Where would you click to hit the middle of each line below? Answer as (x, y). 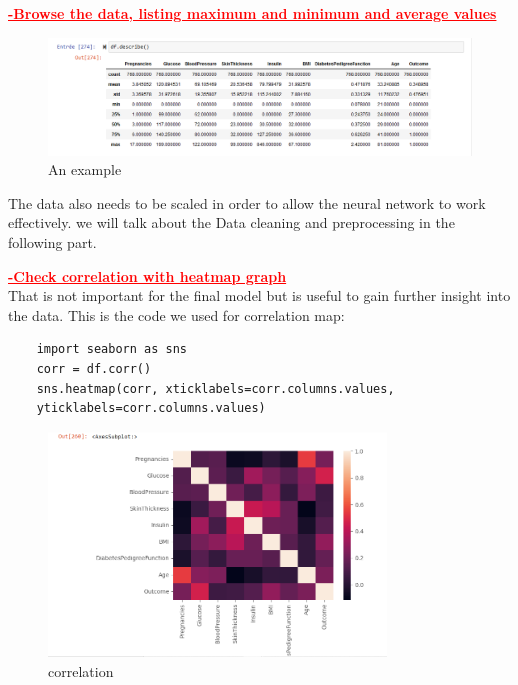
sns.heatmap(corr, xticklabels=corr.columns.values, (215, 388)
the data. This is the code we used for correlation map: (176, 314)
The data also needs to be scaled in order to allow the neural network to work (247, 202)
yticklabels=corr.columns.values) (151, 408)
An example (85, 169)
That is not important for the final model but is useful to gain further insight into (259, 295)
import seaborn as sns (111, 349)
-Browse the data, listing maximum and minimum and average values (252, 13)
